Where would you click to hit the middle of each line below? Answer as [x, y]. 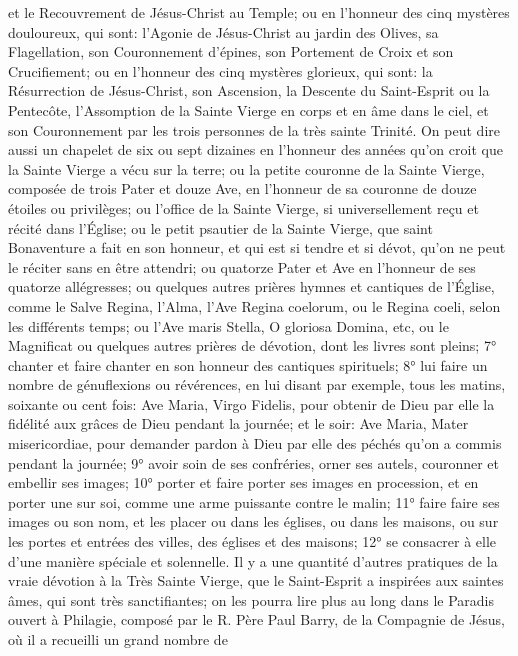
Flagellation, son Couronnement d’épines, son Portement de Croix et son [231, 51]
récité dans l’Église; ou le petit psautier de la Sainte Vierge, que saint [220, 227]
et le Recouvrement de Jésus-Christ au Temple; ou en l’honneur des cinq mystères [259, 12]
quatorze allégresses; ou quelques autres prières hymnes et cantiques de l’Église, [251, 286]
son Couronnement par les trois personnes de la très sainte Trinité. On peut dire [254, 129]
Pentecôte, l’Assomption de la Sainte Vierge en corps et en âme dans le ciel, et [248, 109]
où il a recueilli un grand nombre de [118, 639]
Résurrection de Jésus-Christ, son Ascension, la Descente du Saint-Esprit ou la [249, 90]
